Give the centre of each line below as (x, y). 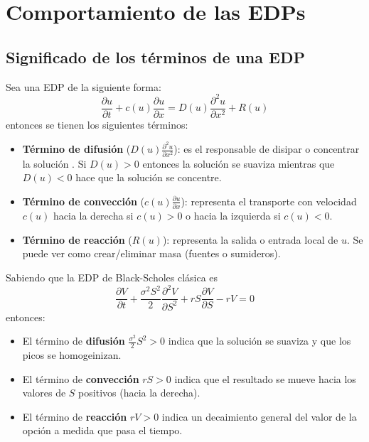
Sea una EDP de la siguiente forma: (84, 86)
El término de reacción (75, 416)
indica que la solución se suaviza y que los (260, 341)
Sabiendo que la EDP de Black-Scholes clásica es (112, 277)
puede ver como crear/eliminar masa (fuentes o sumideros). (151, 253)
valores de (44, 393)
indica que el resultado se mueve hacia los (265, 378)
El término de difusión (74, 341)
